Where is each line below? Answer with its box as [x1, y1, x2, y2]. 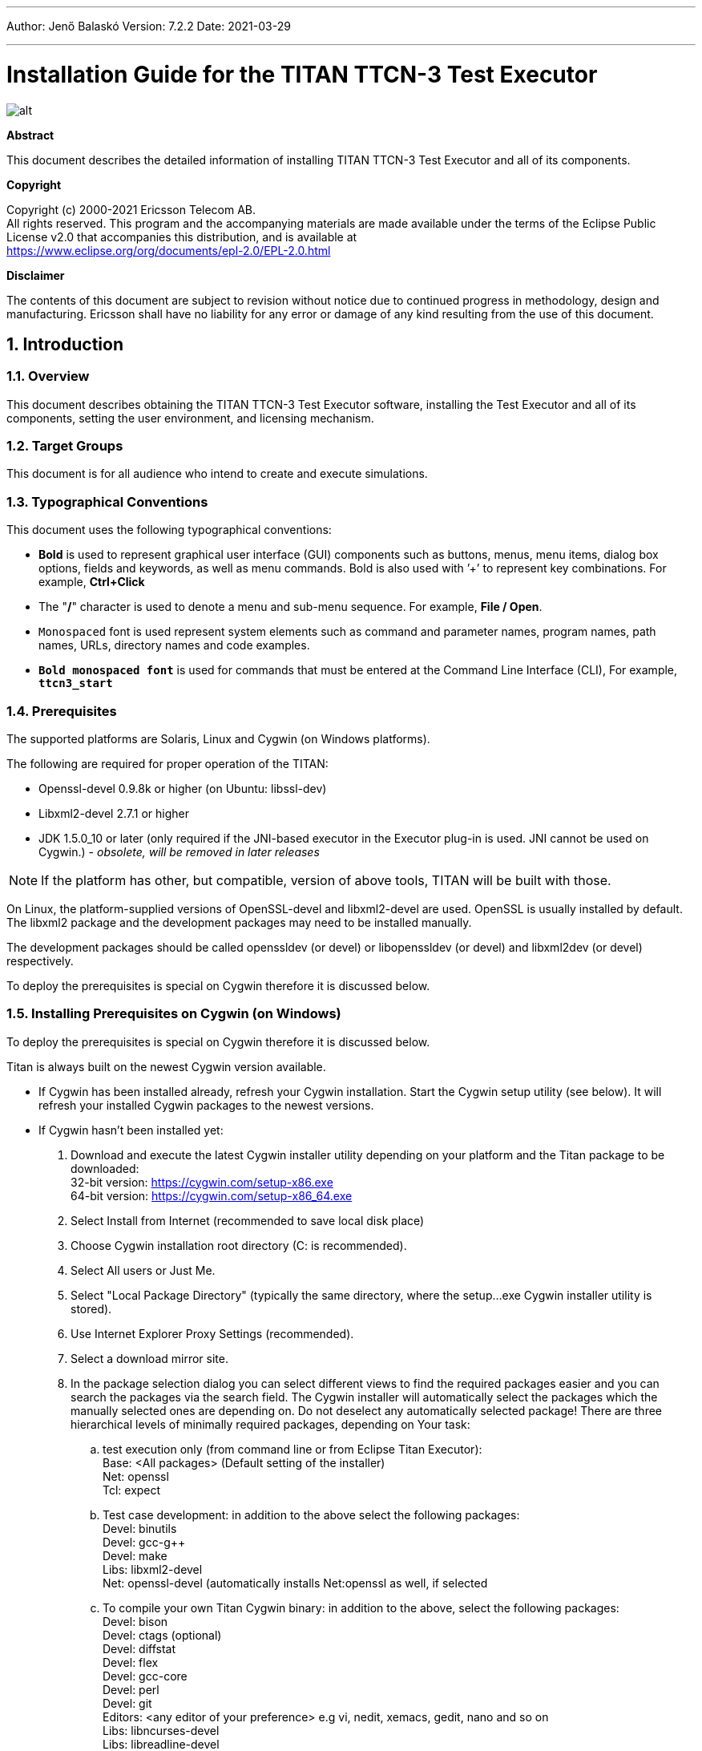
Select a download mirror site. [71, 1351, 228, 1365]
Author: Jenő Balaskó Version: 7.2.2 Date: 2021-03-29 [6, 19, 291, 33]
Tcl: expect [103, 1482, 161, 1497]
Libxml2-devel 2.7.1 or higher [38, 806, 189, 820]
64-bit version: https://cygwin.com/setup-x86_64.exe [71, 1188, 353, 1203]
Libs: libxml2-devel [103, 1562, 203, 1576]
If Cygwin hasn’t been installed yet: [38, 1122, 224, 1137]
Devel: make [103, 1548, 167, 1563]
